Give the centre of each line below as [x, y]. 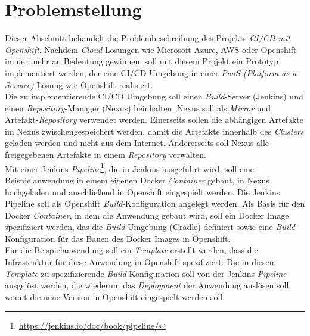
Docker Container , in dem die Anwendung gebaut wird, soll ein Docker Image [147, 215]
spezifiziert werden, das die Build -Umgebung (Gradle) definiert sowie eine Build [150, 227]
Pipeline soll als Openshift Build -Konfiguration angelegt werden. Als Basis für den [155, 203]
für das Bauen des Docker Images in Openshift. [144, 238]
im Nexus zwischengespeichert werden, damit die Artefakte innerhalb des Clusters [154, 131]
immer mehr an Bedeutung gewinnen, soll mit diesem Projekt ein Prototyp [142, 61]
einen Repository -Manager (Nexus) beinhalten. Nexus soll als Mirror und [138, 108]
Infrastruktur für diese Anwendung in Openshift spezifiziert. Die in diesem [141, 262]
